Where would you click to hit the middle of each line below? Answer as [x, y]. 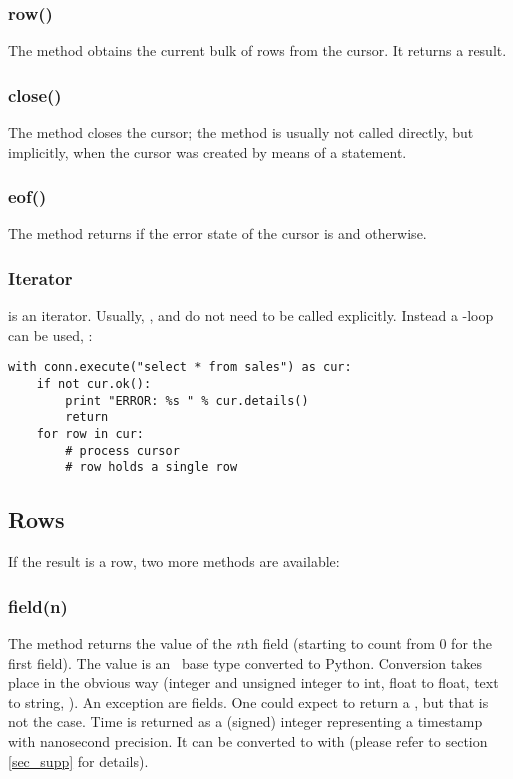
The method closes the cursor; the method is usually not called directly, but [241, 132]
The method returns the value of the [120, 643]
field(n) [38, 605]
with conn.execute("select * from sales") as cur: [180, 367]
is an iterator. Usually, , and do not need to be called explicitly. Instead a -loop [251, 315]
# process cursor [122, 450]
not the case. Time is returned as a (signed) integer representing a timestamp [245, 721]
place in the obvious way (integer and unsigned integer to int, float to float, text [253, 682]
